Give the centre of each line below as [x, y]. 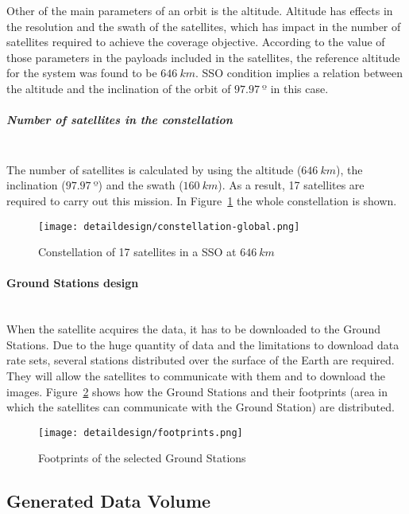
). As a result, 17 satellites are [291, 185]
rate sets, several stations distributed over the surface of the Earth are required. [201, 360]
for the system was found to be [82, 73]
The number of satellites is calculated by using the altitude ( [154, 169]
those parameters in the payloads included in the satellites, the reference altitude [203, 57]
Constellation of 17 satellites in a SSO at [137, 252]
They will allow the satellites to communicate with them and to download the [196, 375]
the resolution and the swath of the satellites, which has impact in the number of [204, 26]
